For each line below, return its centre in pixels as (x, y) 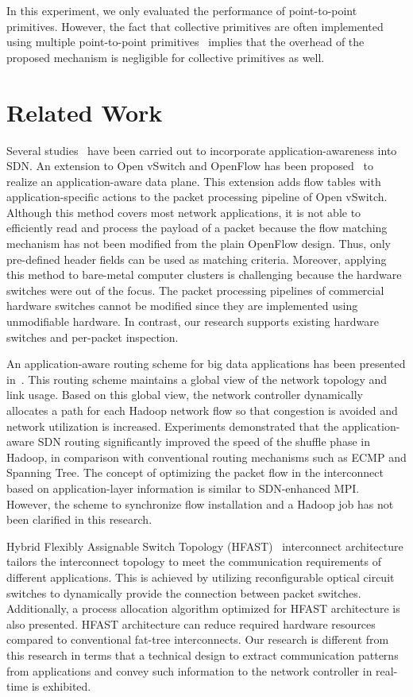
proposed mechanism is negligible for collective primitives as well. (166, 57)
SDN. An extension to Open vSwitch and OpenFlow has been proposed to (190, 166)
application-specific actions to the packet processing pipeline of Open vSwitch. (197, 197)
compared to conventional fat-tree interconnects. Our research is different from (198, 639)
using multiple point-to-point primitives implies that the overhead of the (185, 42)
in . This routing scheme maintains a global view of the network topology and (197, 379)
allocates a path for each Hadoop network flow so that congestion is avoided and (202, 410)
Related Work (85, 112)
